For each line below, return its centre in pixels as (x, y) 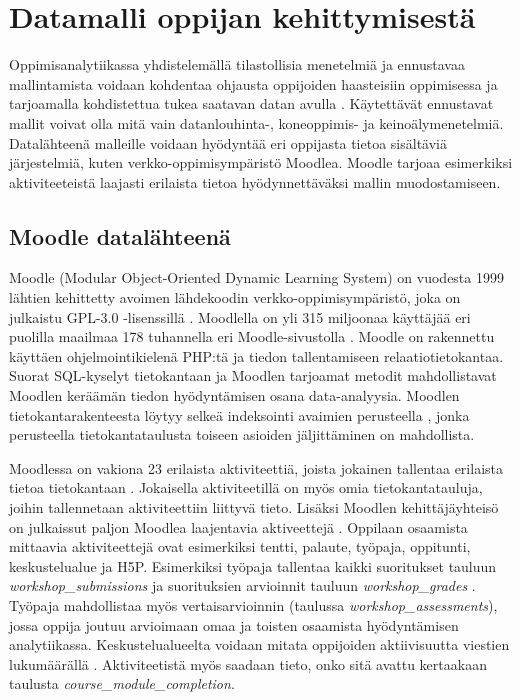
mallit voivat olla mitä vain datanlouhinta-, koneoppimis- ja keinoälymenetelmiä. (256, 122)
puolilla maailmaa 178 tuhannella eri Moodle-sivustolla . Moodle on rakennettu (252, 336)
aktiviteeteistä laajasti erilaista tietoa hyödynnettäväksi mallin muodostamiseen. (255, 181)
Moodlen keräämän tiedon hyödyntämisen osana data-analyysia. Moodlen (234, 395)
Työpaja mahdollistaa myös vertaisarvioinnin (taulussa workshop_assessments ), (253, 604)
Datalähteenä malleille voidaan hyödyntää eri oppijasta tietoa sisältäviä (228, 142)
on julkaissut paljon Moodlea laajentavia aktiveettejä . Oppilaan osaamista (238, 526)
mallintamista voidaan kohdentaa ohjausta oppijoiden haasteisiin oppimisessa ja (253, 83)
